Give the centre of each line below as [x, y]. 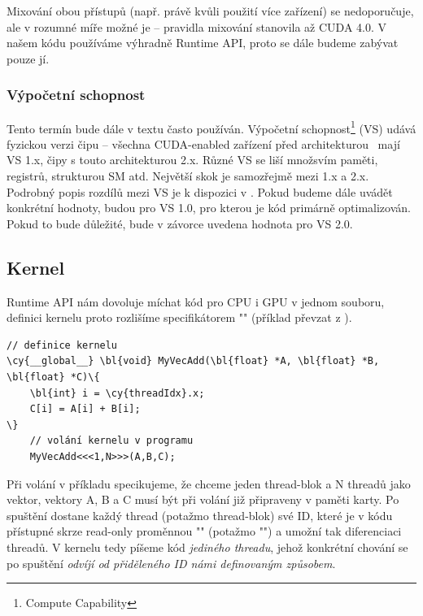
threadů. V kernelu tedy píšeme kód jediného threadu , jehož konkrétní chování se [207, 547]
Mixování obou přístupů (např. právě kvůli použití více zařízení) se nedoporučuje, [210, 11]
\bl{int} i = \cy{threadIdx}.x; [117, 393]
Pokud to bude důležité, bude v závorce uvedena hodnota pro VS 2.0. [180, 223]
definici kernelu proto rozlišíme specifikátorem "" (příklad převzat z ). [179, 317]
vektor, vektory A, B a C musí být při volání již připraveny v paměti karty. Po [203, 499]
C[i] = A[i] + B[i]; [85, 409]
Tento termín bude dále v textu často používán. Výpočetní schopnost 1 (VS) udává [211, 127]
